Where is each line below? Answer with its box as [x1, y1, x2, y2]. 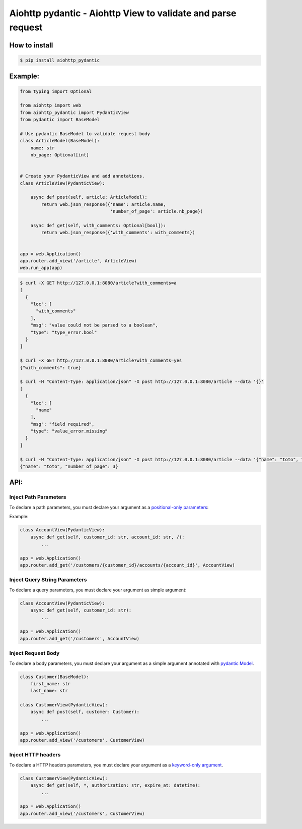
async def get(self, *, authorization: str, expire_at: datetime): [30, 783, 201, 788]
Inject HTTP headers [9, 751, 61, 758]
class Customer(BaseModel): [20, 674, 89, 680]
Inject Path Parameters [9, 493, 66, 501]
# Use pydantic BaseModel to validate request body [20, 131, 150, 136]
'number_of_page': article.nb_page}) [110, 208, 203, 214]
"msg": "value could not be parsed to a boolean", [30, 322, 158, 328]
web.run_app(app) [20, 265, 63, 271]
